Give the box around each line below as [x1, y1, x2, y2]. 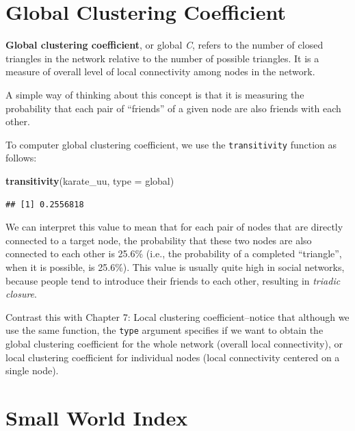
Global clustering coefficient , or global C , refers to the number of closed [5, 38, 324, 52]
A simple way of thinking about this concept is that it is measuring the [5, 87, 304, 101]
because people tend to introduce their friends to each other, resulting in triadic [5, 273, 341, 287]
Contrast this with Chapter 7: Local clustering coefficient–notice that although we [5, 309, 350, 324]
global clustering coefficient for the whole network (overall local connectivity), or [5, 336, 343, 350]
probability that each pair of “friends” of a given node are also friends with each [5, 101, 341, 115]
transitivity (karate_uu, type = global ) [5, 173, 174, 187]
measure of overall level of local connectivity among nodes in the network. [5, 64, 315, 79]
